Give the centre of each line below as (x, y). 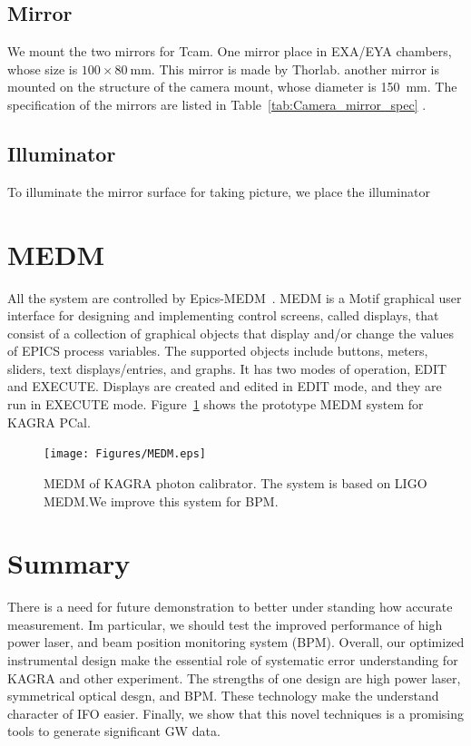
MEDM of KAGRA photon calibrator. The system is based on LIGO (235, 482)
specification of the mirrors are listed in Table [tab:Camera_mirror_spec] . (217, 104)
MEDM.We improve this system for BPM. (161, 501)
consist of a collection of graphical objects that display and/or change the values (231, 333)
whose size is (43, 69)
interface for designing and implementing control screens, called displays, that (223, 315)
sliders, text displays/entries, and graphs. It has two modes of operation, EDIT (227, 368)
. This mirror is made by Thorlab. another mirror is (295, 69)
